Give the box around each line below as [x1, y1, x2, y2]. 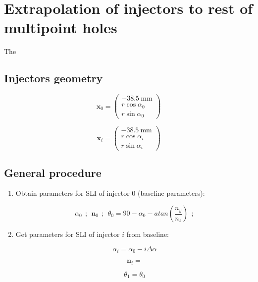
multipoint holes [4, 17, 117, 38]
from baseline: [126, 229, 169, 239]
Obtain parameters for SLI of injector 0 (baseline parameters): [15, 188, 205, 198]
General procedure [4, 165, 102, 180]
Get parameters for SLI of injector [15, 229, 120, 239]
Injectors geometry [4, 70, 103, 86]
